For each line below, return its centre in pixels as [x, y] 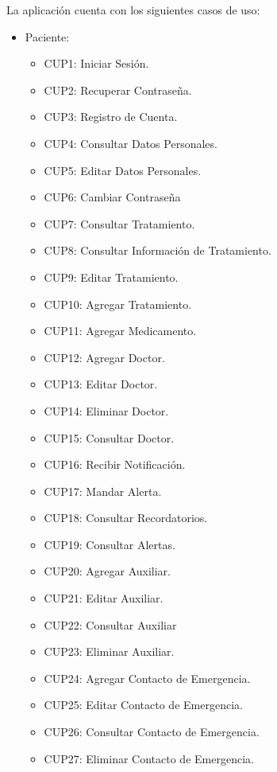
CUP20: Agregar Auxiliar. [107, 571]
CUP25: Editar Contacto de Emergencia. [143, 705]
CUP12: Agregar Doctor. [104, 357]
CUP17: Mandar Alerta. [103, 491]
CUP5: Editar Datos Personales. [123, 170]
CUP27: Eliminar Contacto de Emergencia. [149, 758]
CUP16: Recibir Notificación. [115, 464]
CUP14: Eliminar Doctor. [106, 410]
